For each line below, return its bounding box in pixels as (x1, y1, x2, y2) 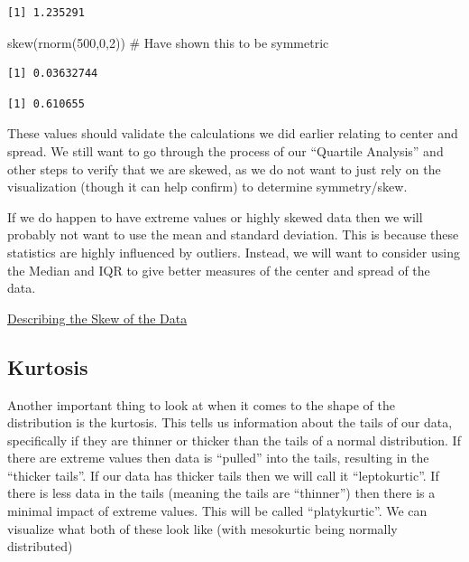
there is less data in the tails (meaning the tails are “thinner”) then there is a (7, 483, 436, 502)
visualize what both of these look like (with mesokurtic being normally (7, 519, 398, 538)
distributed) (7, 537, 73, 556)
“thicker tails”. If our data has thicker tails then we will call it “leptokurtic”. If (7, 465, 439, 484)
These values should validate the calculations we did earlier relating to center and (7, 124, 458, 143)
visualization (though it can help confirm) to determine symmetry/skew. (7, 177, 408, 196)
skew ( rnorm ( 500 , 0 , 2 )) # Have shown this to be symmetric (7, 33, 329, 52)
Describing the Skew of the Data (7, 308, 188, 327)
